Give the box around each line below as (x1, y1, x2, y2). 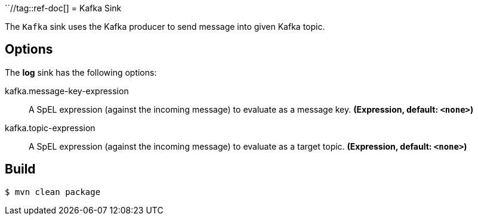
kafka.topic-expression (5, 122, 95, 133)
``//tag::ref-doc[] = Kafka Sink (5, 3, 122, 13)
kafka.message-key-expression (5, 85, 129, 96)
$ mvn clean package (5, 187, 101, 197)
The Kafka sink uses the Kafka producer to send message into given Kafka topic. (5, 21, 325, 32)
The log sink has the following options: (5, 67, 157, 78)
